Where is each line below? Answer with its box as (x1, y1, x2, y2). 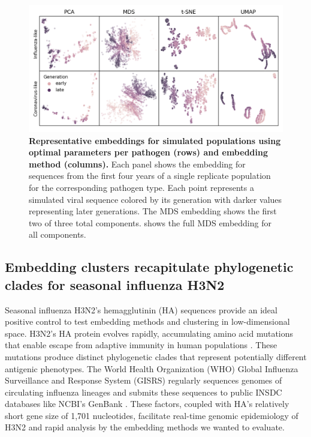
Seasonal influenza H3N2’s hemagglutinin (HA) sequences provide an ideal (5, 303, 277, 316)
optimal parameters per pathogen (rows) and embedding (29, 146, 268, 158)
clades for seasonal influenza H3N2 (5, 275, 225, 294)
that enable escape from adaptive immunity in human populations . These (5, 339, 277, 351)
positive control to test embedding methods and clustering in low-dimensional (5, 315, 290, 328)
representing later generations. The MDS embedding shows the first (29, 205, 277, 217)
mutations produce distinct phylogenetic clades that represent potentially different (5, 350, 307, 363)
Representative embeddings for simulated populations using (29, 134, 281, 146)
